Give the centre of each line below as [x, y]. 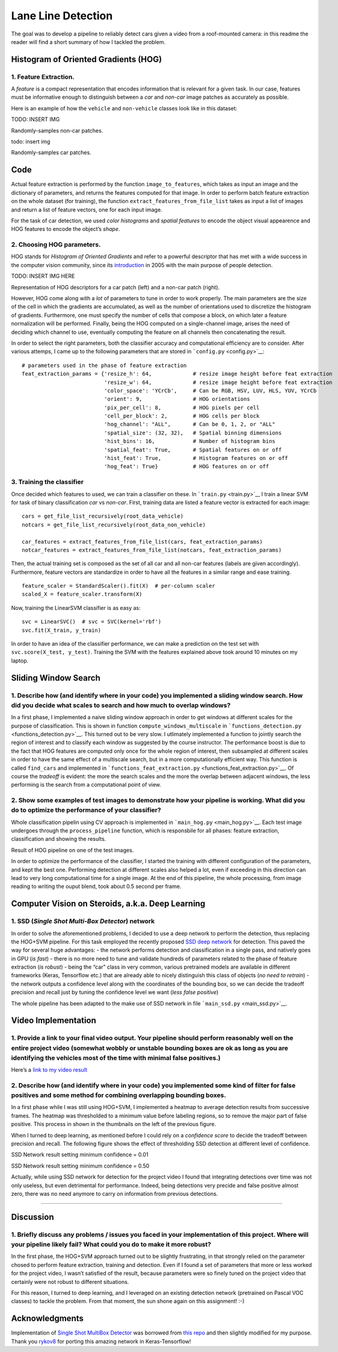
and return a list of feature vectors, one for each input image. [87, 209]
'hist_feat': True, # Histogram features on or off [196, 458]
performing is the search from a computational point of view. [86, 785]
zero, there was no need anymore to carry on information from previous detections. [115, 1194]
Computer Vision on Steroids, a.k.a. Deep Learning [108, 904]
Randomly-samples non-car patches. [57, 130]
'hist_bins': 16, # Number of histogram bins [190, 441]
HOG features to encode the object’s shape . [66, 229]
